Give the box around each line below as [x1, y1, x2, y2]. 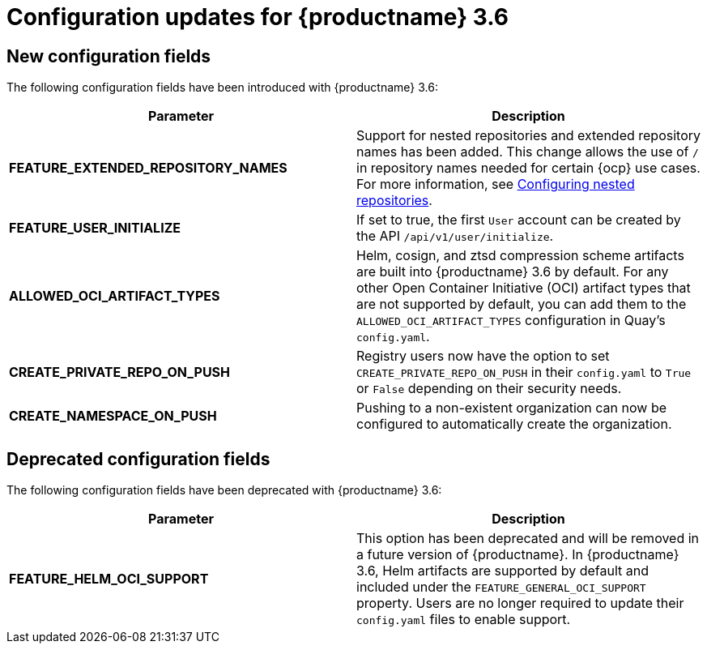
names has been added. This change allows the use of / [356, 143, 699, 160]
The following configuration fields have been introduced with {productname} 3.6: [6, 80, 438, 95]
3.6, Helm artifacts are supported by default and [356, 562, 649, 579]
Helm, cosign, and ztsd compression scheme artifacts [356, 247, 684, 264]
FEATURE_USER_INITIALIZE [9, 220, 181, 237]
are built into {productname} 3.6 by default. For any [356, 263, 669, 280]
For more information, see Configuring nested [356, 176, 635, 193]
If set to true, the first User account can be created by [356, 212, 681, 229]
